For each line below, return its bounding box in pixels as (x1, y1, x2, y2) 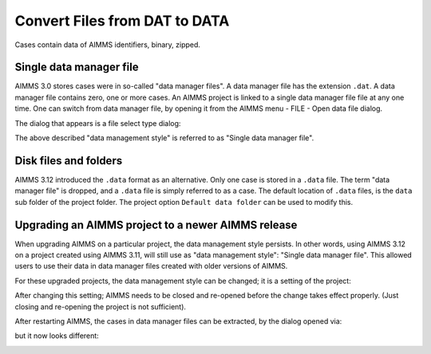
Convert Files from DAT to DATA (14, 12, 230, 29)
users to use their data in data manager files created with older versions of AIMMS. (14, 262, 288, 271)
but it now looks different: (14, 331, 99, 340)
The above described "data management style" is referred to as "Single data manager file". (14, 133, 314, 143)
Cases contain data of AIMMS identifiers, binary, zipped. (14, 40, 201, 49)
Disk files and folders (14, 154, 123, 167)
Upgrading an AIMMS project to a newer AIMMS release (14, 218, 298, 231)
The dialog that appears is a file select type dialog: (14, 118, 181, 128)
